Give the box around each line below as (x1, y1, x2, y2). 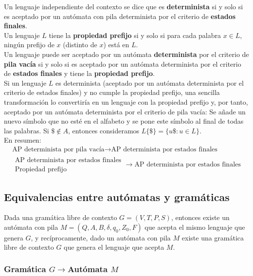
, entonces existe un (171, 212, 230, 222)
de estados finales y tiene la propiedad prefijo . (4, 68, 155, 78)
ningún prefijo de (4, 39, 54, 50)
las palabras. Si (4, 125, 49, 135)
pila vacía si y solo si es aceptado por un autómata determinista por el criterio (4, 58, 241, 69)
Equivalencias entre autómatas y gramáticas (4, 189, 230, 204)
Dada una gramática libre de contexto (4, 212, 117, 222)
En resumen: (4, 135, 41, 145)
